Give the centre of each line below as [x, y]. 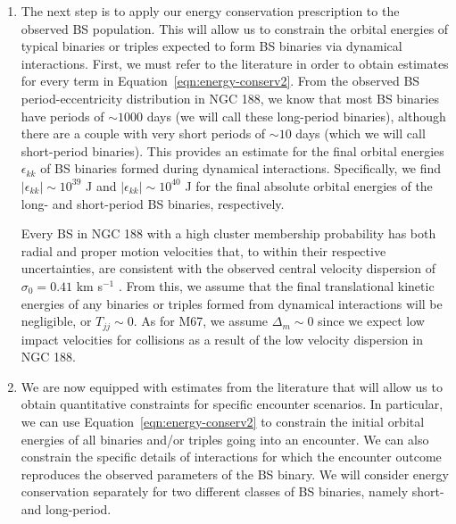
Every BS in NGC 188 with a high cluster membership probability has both [228, 233]
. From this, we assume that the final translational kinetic [276, 285]
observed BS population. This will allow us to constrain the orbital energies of [235, 28]
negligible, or [56, 321]
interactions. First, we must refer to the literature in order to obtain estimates [235, 63]
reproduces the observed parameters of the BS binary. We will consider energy [235, 474]
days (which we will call [361, 133]
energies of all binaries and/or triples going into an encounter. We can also [225, 439]
